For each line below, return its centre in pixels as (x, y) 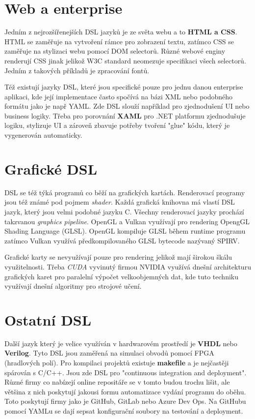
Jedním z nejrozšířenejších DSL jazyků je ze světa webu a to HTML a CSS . (121, 32)
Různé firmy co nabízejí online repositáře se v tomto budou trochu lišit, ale (117, 382)
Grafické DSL (51, 168)
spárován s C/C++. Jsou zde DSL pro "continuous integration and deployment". (126, 372)
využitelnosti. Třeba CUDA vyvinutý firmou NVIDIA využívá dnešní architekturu (128, 266)
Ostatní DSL (48, 319)
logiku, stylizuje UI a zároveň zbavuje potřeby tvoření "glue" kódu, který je (117, 125)
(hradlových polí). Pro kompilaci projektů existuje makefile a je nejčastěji (117, 363)
